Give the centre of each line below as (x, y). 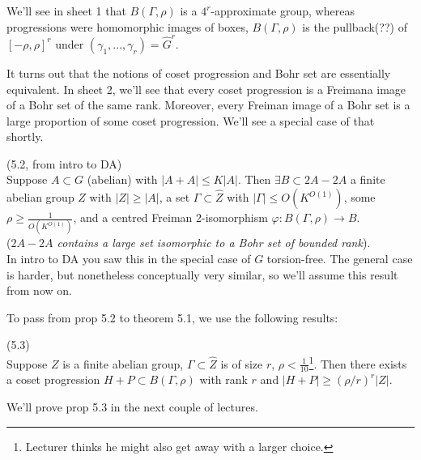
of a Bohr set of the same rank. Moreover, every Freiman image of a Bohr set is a (208, 105)
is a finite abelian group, (123, 363)
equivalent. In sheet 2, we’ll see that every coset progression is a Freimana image (206, 89)
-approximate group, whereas (283, 11)
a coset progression (53, 379)
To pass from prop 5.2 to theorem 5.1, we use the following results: (172, 317)
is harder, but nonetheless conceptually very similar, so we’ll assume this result (202, 274)
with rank (223, 379)
